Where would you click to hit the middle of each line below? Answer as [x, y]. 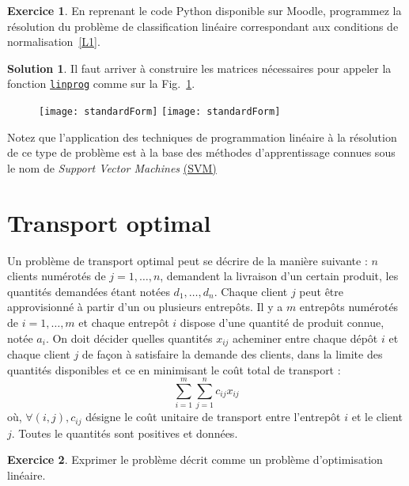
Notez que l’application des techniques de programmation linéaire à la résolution [202, 137]
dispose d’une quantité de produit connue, [282, 322]
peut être [322, 291]
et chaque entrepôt [124, 322]
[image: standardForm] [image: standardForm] [160, 112]
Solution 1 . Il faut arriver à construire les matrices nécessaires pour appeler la [199, 68]
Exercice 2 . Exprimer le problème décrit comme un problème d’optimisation [195, 459]
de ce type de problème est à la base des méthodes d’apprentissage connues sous [201, 152]
